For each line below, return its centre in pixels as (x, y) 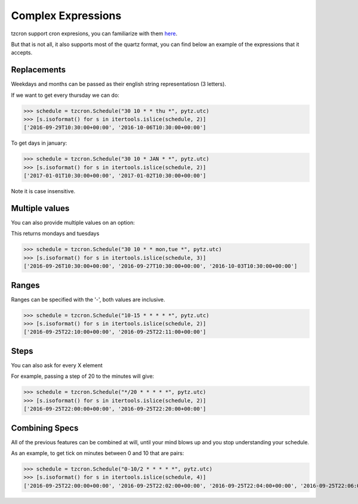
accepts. (22, 53)
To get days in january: (39, 143)
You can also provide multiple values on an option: (73, 223)
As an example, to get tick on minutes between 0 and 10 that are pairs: (98, 453)
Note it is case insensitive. (43, 191)
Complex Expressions (66, 16)
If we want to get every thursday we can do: (65, 95)
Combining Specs (45, 428)
